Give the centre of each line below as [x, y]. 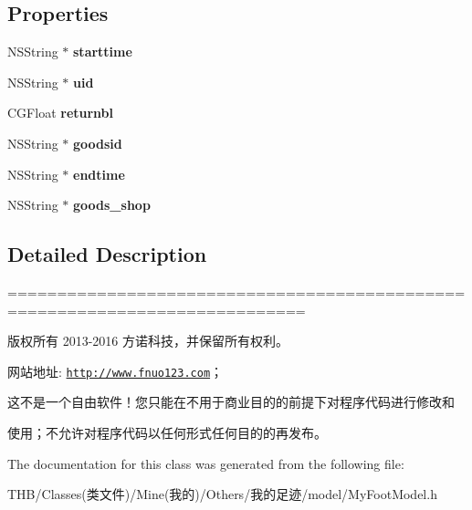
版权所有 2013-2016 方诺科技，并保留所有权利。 [148, 341]
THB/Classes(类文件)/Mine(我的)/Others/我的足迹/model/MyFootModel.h [222, 494]
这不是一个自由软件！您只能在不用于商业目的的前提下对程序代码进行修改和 [231, 402]
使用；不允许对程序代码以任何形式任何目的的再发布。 [167, 432]
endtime [99, 174]
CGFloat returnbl [61, 113]
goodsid [98, 143]
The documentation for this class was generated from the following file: [206, 463]
